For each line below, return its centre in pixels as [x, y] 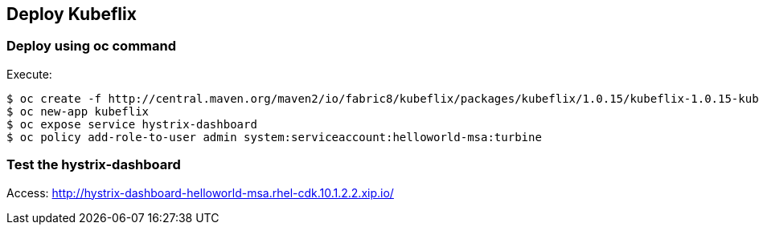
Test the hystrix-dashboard [94, 165]
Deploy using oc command [91, 46]
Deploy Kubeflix [72, 14]
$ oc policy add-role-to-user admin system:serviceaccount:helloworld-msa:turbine [274, 137]
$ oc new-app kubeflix [78, 111]
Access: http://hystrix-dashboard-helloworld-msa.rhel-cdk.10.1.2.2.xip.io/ [200, 192]
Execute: [29, 74]
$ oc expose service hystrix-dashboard [132, 124]
